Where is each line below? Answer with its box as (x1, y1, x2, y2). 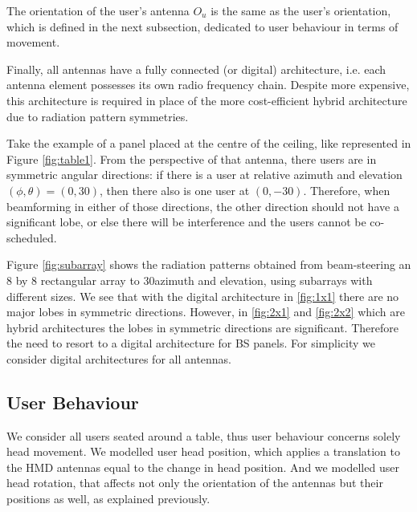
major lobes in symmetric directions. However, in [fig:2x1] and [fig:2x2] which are (6, 303, 405, 320)
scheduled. (6, 229, 57, 246)
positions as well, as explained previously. (6, 490, 211, 507)
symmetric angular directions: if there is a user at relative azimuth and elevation (6, 166, 403, 183)
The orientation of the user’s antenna (6, 2, 190, 18)
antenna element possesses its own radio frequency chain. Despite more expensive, (6, 76, 410, 93)
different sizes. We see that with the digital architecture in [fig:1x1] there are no (6, 287, 399, 304)
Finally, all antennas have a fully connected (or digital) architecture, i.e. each (6, 60, 386, 77)
